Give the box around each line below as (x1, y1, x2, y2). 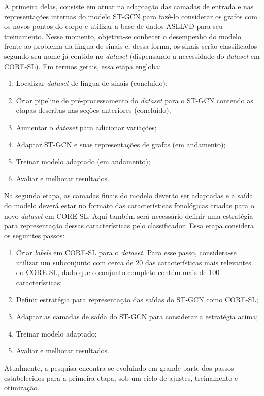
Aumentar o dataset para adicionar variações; (16, 121, 157, 132)
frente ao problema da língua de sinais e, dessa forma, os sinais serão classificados (4, 41, 257, 51)
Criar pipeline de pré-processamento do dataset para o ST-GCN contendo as (16, 95, 253, 105)
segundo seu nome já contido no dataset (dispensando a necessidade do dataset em (4, 50, 260, 61)
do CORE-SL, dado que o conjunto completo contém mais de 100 (16, 267, 220, 278)
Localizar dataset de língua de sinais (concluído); (16, 78, 168, 88)
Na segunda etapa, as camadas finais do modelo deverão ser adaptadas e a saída (4, 190, 253, 201)
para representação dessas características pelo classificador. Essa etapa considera (4, 220, 254, 231)
